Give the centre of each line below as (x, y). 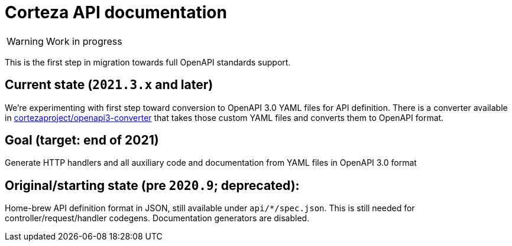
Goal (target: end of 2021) (82, 140)
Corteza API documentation (116, 12)
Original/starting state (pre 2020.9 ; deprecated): (152, 185)
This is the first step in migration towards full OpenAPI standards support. (148, 62)
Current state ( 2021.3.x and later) (109, 85)
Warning (25, 41)
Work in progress (84, 41)
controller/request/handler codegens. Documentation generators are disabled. (157, 218)
